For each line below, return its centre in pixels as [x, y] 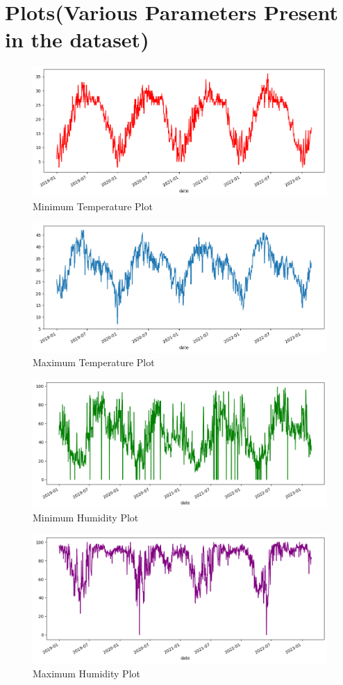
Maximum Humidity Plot [86, 673]
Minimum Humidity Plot [86, 518]
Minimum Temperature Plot [93, 206]
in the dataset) [77, 39]
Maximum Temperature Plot [94, 362]
